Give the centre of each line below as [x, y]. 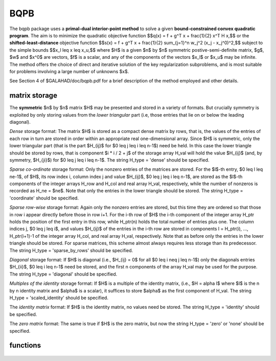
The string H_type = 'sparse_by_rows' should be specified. [71, 250]
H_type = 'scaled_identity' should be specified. [59, 298]
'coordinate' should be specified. [44, 198]
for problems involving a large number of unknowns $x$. [69, 71]
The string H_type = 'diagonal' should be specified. [63, 274]
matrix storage [33, 95]
